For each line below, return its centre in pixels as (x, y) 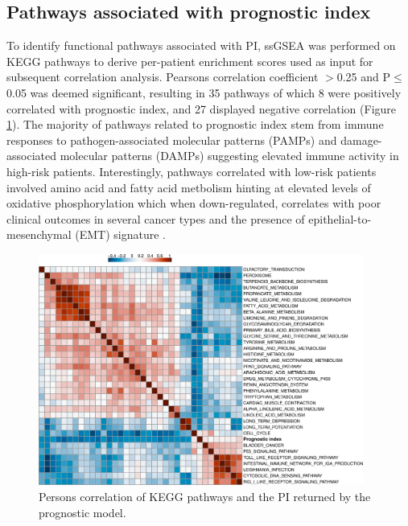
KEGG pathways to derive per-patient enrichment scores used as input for (190, 61)
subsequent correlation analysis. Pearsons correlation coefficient (163, 77)
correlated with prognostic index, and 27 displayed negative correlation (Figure (202, 108)
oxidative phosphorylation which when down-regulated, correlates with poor (194, 203)
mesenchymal (39, 234)
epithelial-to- (340, 218)
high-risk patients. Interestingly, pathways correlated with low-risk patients (192, 171)
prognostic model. (82, 512)
